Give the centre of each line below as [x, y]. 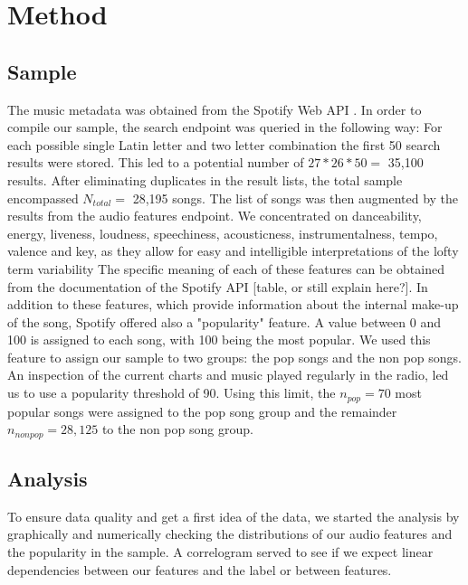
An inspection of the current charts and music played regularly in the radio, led [228, 375]
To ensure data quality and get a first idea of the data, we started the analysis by [234, 516]
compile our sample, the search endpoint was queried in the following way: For [225, 127]
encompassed [43, 198]
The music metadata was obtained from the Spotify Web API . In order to [215, 109]
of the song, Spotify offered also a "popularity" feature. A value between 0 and [224, 321]
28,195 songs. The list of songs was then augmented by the [296, 198]
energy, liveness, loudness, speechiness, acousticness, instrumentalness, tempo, [223, 233]
